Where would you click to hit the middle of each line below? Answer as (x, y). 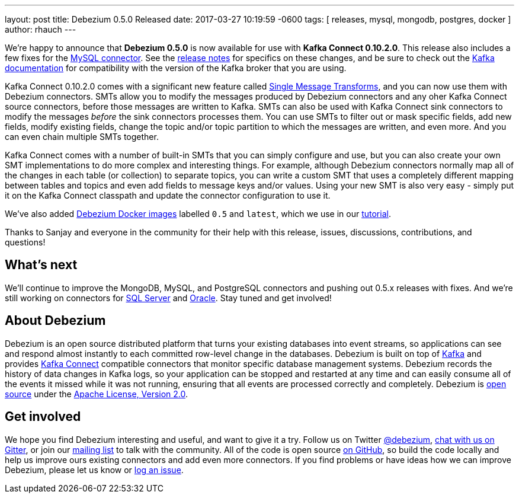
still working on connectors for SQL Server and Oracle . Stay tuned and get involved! (168, 298)
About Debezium (55, 321)
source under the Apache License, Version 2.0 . (97, 394)
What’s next (41, 265)
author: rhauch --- (41, 29)
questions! (25, 242)
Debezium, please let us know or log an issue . (94, 470)
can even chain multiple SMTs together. (82, 137)
